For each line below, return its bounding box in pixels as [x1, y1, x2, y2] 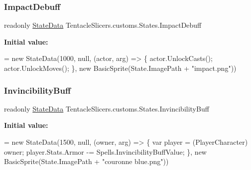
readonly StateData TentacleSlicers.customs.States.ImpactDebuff [4, 20, 202, 30]
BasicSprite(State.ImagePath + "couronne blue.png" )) [4, 156, 169, 167]
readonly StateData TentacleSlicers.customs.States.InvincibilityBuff [4, 103, 209, 113]
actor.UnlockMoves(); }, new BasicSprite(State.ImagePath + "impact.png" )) [4, 63, 237, 73]
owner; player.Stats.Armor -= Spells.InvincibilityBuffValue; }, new [4, 146, 207, 157]
